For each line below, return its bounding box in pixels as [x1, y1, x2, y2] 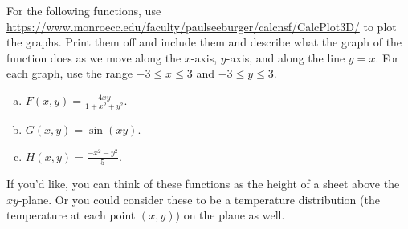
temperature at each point [6, 207, 136, 223]
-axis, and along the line [226, 49, 345, 66]
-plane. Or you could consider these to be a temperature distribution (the [18, 191, 380, 207]
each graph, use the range [6, 65, 133, 82]
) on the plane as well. [175, 207, 285, 223]
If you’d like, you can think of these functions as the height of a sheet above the [6, 175, 400, 192]
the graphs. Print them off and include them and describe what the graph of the [6, 34, 402, 50]
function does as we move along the [6, 49, 182, 66]
